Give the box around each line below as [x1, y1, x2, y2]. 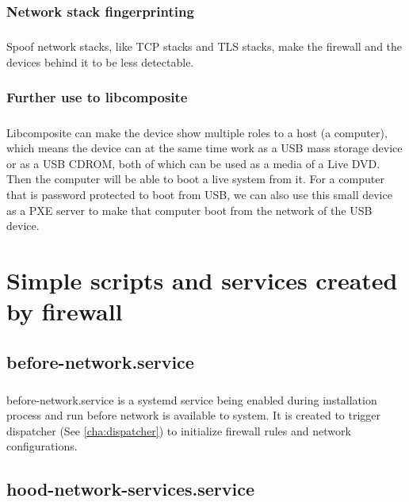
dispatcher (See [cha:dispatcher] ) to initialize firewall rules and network [6, 422, 351, 439]
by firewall [6, 295, 123, 328]
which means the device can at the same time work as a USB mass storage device [6, 140, 403, 156]
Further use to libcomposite [6, 87, 188, 107]
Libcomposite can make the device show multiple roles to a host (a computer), [6, 124, 388, 140]
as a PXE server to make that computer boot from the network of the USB [6, 201, 373, 218]
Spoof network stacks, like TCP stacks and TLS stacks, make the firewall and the [6, 38, 403, 55]
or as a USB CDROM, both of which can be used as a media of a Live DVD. [6, 155, 380, 171]
